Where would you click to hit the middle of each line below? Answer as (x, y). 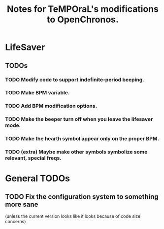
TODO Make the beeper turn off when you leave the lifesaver (79, 119)
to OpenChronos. (83, 19)
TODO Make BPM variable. (37, 93)
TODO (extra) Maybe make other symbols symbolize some (76, 152)
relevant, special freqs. (33, 158)
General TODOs (38, 178)
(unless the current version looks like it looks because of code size (73, 216)
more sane (22, 204)
